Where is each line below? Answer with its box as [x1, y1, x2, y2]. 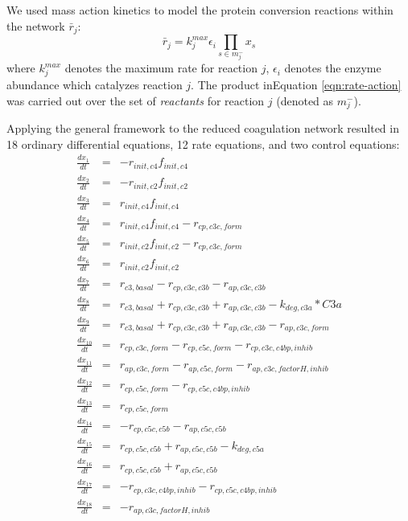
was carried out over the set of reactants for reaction [6, 92, 265, 109]
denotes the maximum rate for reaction [64, 59, 258, 76]
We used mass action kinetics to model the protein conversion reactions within [6, 2, 394, 18]
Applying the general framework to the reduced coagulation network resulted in [6, 120, 399, 137]
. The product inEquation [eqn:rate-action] [191, 76, 402, 93]
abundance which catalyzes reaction [6, 76, 183, 93]
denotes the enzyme [284, 59, 381, 76]
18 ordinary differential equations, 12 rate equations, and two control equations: [6, 135, 400, 152]
